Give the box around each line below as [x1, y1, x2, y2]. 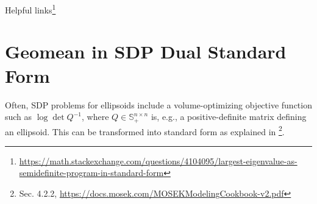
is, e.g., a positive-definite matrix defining [151, 110, 307, 123]
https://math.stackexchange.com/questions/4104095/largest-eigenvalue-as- [19, 154, 297, 167]
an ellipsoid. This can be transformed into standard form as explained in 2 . [5, 123, 285, 138]
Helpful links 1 [5, 2, 56, 16]
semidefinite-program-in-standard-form [19, 166, 164, 179]
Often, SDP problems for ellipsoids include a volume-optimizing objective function [5, 98, 312, 111]
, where [82, 110, 109, 123]
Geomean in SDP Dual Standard [5, 39, 287, 64]
